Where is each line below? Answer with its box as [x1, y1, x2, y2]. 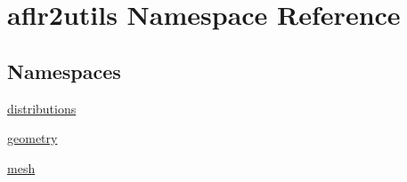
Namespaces [7, 57, 121, 84]
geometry [7, 129, 58, 147]
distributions [7, 99, 77, 117]
